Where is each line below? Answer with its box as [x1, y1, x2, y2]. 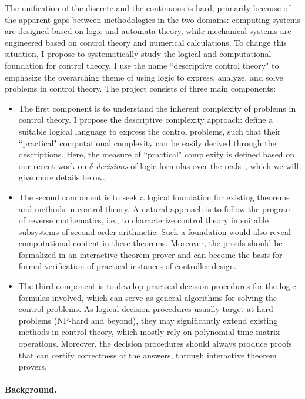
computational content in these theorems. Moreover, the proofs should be [18, 237, 283, 249]
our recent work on [18, 159, 87, 172]
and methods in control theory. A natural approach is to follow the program [18, 202, 293, 214]
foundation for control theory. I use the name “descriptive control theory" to [5, 59, 279, 71]
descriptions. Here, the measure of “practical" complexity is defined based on [18, 148, 295, 160]
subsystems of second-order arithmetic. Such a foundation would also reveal [18, 225, 291, 237]
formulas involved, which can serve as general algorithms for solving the [18, 291, 277, 303]
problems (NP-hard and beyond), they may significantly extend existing [18, 314, 278, 326]
